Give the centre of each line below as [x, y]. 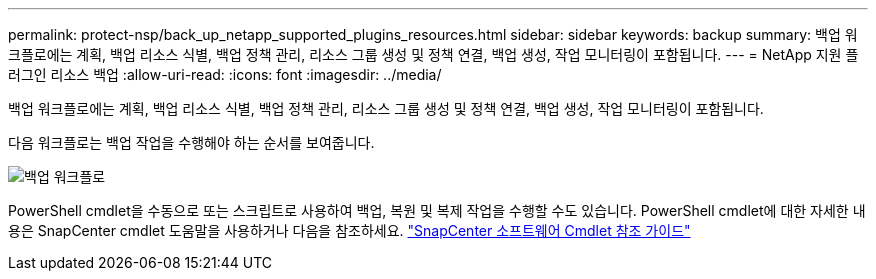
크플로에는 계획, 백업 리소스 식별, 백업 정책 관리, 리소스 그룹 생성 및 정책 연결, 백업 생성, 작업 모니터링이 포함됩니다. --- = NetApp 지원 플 [433, 54]
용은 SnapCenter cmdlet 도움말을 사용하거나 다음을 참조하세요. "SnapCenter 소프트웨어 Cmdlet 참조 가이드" [349, 230]
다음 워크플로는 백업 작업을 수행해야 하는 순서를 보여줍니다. [191, 142]
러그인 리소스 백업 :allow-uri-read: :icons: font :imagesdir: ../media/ [225, 74]
